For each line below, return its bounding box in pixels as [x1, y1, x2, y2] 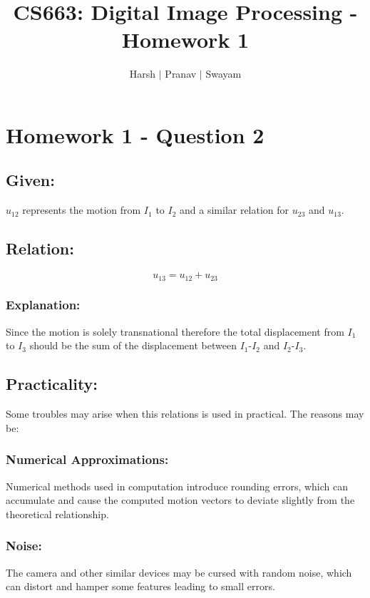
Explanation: [6, 296, 81, 314]
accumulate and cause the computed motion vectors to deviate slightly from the [6, 493, 355, 507]
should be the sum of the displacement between [29, 338, 237, 353]
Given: [6, 169, 55, 191]
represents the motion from [22, 202, 141, 217]
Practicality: [6, 373, 98, 395]
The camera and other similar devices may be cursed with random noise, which [6, 565, 352, 579]
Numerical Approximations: [6, 450, 169, 468]
